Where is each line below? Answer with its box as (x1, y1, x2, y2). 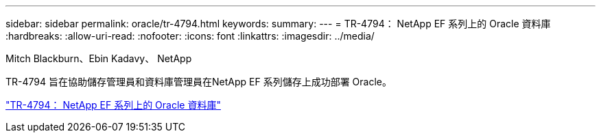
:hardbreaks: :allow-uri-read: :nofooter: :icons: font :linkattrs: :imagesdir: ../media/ (5, 30, 375, 42)
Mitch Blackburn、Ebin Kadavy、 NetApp (5, 53, 192, 64)
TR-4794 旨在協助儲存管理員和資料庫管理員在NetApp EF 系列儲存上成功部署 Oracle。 (5, 76, 392, 87)
